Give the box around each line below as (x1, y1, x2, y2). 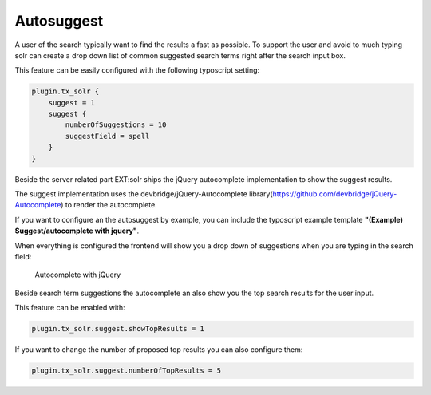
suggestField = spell (65, 132, 150, 140)
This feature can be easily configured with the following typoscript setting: (14, 65, 260, 75)
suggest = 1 (48, 98, 96, 107)
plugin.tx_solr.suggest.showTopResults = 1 (31, 324, 205, 334)
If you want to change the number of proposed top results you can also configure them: (14, 345, 303, 354)
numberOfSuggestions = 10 (65, 120, 167, 129)
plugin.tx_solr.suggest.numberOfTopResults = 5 (31, 366, 221, 375)
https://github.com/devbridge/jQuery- (272, 189, 397, 199)
